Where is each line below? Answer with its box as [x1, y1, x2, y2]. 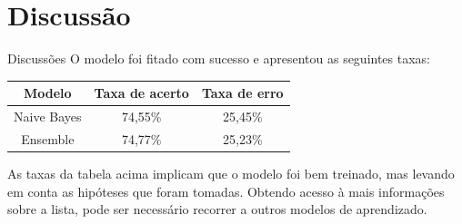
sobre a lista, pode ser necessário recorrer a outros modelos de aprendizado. [7, 200, 427, 219]
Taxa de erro [201, 83, 284, 102]
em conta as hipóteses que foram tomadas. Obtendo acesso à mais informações [7, 181, 445, 200]
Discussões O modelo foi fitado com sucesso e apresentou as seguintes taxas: [7, 49, 431, 68]
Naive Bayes [14, 107, 82, 126]
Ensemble [21, 129, 75, 148]
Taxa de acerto [94, 83, 189, 102]
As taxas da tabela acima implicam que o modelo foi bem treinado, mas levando [7, 164, 455, 182]
